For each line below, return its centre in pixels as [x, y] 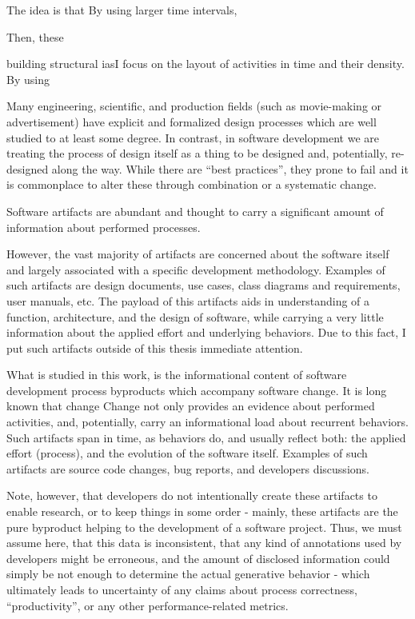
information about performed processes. [104, 227]
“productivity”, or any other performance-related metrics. [148, 605]
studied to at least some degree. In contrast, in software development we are [193, 137]
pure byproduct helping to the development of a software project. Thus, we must [204, 527]
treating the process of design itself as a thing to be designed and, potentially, [197, 153]
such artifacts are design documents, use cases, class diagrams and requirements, [204, 285]
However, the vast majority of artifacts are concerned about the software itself [198, 254]
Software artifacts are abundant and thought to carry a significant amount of [195, 211]
